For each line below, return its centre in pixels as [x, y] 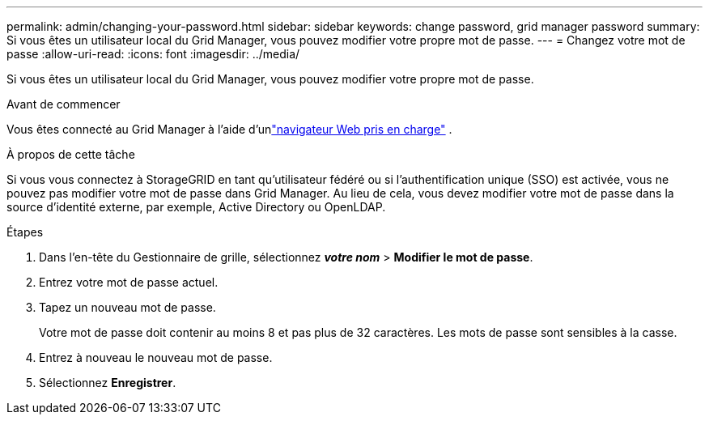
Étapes [25, 232]
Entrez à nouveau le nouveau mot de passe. [156, 357]
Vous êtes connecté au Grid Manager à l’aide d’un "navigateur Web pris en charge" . [229, 129]
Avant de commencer [64, 104]
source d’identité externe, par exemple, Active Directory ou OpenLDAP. [196, 207]
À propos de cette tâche [71, 154]
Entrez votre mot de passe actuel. [129, 282]
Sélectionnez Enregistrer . [108, 383]
